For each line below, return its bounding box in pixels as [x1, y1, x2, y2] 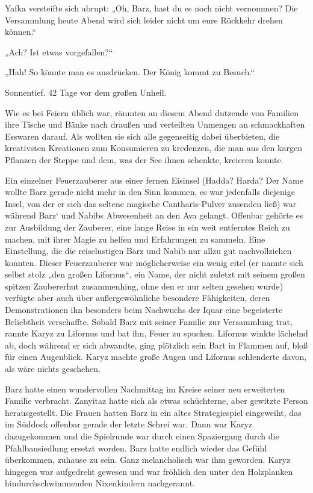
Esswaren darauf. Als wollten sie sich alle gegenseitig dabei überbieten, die [5, 129, 280, 142]
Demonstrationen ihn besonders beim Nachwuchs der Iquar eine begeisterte [5, 303, 283, 316]
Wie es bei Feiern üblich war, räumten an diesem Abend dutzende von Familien [5, 106, 299, 119]
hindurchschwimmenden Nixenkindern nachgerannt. [5, 477, 196, 489]
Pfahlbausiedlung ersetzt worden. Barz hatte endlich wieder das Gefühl [5, 441, 267, 454]
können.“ [5, 25, 37, 38]
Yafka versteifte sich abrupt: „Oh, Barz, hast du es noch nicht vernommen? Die [5, 2, 298, 14]
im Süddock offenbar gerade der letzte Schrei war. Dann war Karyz [5, 418, 253, 430]
